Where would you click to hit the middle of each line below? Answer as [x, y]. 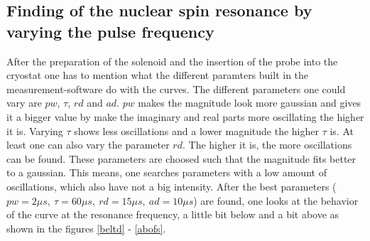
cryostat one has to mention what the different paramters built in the [158, 75]
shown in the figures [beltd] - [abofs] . [86, 228]
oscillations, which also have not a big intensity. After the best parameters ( [172, 186]
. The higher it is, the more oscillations [267, 145]
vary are [24, 103]
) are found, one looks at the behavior [276, 200]
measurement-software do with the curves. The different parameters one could [176, 89]
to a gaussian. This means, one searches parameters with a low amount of [167, 172]
